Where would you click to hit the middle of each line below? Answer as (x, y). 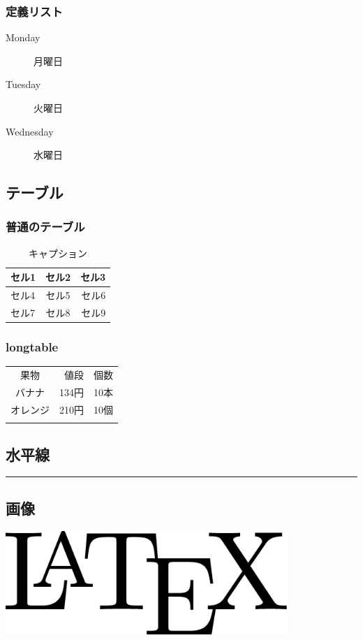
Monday (23, 37)
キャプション (58, 253)
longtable (32, 347)
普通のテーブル (45, 227)
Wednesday (30, 131)
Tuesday (23, 84)
